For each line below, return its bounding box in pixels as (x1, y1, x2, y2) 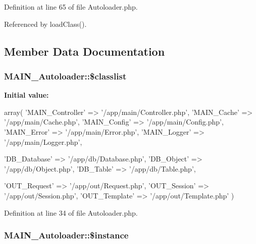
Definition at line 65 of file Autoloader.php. (4, 2, 138, 12)
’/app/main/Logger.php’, (4, 136, 82, 147)
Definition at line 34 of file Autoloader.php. (4, 207, 138, 218)
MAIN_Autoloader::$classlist (4, 69, 127, 82)
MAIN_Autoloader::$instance (4, 229, 129, 241)
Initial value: (4, 90, 49, 100)
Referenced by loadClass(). (4, 18, 87, 29)
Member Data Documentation (4, 43, 165, 59)
